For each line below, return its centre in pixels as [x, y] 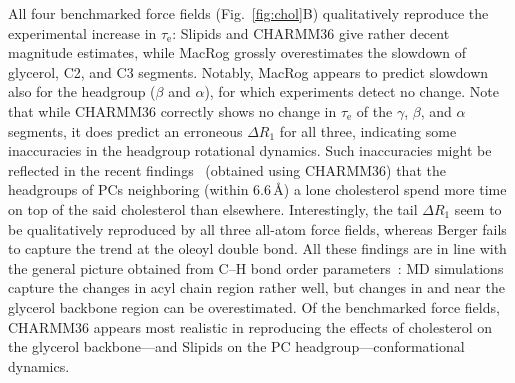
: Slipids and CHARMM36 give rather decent [311, 32]
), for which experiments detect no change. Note [351, 91]
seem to [478, 208]
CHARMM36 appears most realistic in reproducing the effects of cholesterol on [250, 326]
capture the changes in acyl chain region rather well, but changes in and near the [256, 287]
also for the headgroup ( [82, 91]
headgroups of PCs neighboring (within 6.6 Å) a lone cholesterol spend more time [257, 189]
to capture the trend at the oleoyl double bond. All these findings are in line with [257, 248]
